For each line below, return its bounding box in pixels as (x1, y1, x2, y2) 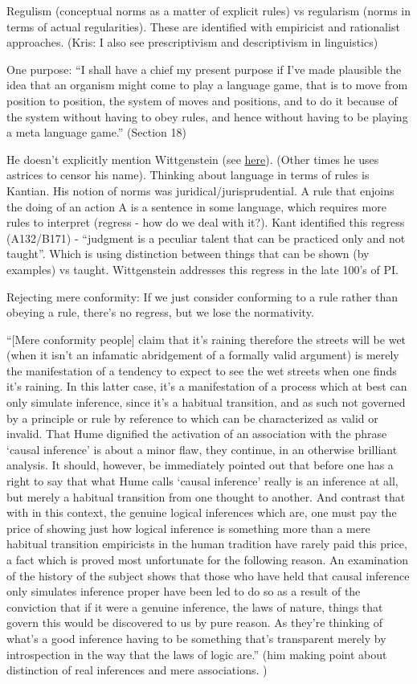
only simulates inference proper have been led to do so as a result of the (6, 583, 361, 600)
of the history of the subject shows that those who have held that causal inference (6, 567, 410, 584)
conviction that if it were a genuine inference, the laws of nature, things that (6, 598, 383, 615)
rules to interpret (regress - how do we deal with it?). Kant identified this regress (6, 214, 405, 231)
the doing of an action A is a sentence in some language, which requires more (6, 198, 386, 215)
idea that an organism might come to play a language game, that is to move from (6, 76, 408, 93)
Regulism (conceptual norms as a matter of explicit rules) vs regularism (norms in (6, 2, 411, 18)
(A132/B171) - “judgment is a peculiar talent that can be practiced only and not (6, 229, 406, 246)
